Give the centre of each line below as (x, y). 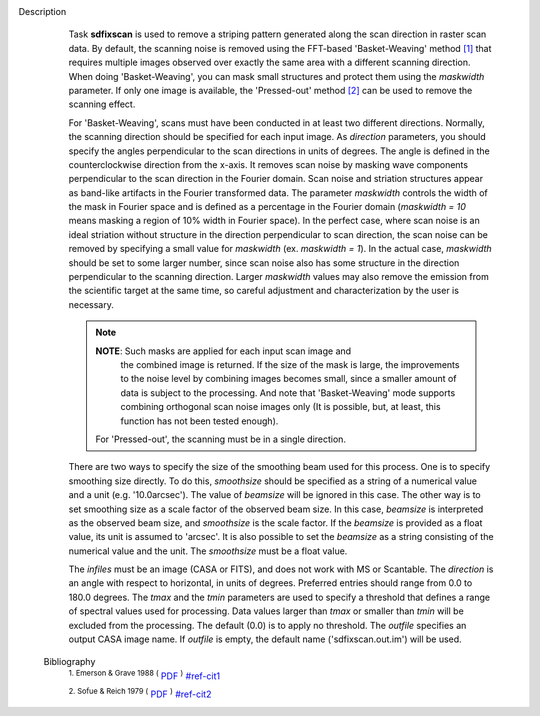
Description (42, 11)
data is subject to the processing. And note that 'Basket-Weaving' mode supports (288, 392)
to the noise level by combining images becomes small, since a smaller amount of (288, 379)
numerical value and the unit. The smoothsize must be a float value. (208, 551)
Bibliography (69, 662)
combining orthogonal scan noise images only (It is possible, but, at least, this (280, 407)
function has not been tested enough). (199, 421)
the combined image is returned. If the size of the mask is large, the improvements (290, 364)
